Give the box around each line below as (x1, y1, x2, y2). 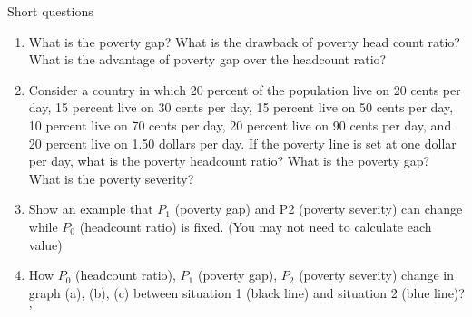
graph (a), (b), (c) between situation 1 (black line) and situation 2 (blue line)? (28, 283, 465, 302)
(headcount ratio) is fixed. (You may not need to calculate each (79, 216, 432, 235)
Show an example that (28, 199, 153, 218)
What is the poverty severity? (28, 168, 194, 187)
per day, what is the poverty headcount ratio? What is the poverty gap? (28, 151, 430, 170)
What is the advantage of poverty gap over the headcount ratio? (28, 50, 387, 69)
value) (28, 235, 63, 254)
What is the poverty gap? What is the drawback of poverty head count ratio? (28, 32, 460, 51)
